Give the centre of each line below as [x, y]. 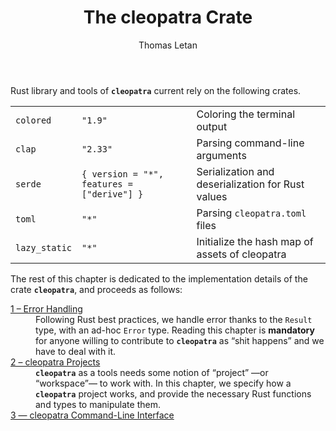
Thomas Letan [168, 45]
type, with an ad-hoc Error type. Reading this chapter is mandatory [175, 330]
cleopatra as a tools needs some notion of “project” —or [152, 372]
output [212, 126]
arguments [221, 155]
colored [33, 120]
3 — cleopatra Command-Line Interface [92, 415]
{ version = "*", [122, 174]
